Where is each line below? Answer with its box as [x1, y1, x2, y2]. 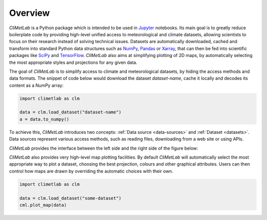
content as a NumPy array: [9, 82, 64, 88]
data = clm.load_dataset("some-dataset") [19, 195, 122, 201]
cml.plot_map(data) [19, 202, 67, 208]
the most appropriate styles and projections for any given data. [9, 59, 137, 65]
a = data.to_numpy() [19, 116, 69, 122]
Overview [9, 7, 50, 18]
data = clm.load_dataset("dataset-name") [19, 110, 122, 115]
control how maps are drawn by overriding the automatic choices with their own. [9, 168, 173, 174]
